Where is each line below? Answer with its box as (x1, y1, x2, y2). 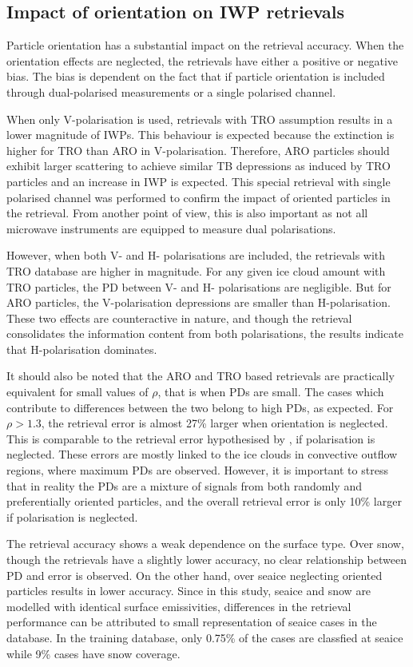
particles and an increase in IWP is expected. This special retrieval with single (6, 173, 391, 189)
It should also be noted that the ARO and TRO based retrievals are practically (6, 367, 395, 384)
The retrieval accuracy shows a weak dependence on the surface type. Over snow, (6, 535, 404, 552)
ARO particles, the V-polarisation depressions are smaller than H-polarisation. (6, 294, 391, 311)
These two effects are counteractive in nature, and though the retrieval (6, 309, 352, 326)
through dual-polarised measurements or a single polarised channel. (6, 83, 336, 100)
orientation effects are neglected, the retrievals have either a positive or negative (6, 52, 399, 69)
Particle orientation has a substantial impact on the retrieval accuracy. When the (6, 37, 404, 54)
